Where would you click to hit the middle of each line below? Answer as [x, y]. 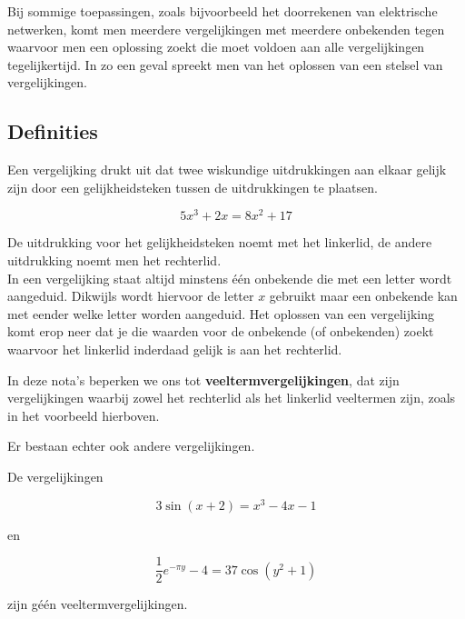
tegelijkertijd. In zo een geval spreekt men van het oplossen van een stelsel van [225, 64]
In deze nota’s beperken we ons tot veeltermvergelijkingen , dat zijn [203, 379]
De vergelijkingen [55, 476]
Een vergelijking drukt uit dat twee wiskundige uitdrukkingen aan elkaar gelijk [227, 170]
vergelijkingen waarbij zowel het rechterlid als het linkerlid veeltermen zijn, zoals [232, 398]
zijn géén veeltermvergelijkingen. [98, 604]
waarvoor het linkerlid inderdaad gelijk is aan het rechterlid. [175, 349]
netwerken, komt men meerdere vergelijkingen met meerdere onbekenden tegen [226, 29]
